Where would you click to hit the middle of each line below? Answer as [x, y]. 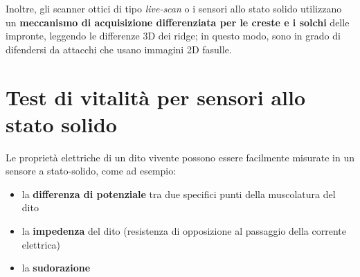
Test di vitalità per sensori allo [156, 97]
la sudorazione [56, 268]
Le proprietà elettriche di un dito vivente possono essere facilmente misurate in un [180, 157]
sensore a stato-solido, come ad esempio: [91, 171]
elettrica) [41, 244]
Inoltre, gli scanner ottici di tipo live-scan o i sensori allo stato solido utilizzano [174, 8]
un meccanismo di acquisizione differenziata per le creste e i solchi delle [178, 22]
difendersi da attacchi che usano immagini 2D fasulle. [119, 49]
